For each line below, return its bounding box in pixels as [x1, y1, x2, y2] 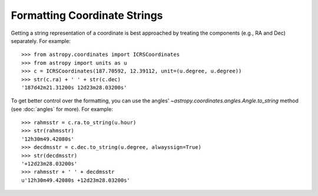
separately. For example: [11, 37, 71, 44]
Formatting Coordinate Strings [11, 9, 163, 22]
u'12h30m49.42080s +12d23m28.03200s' [21, 177, 131, 184]
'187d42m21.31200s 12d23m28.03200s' [21, 84, 127, 91]
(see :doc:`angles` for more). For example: [11, 105, 113, 112]
